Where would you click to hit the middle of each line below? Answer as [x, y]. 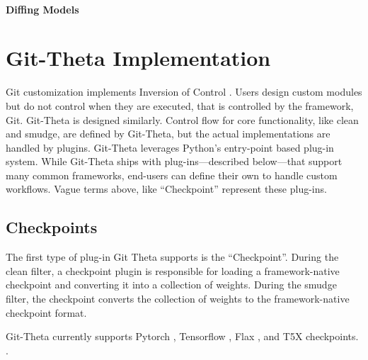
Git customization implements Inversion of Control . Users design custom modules [184, 92]
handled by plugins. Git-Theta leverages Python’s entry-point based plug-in [170, 147]
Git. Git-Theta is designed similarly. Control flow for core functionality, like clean [182, 119]
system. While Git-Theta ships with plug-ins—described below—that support [174, 161]
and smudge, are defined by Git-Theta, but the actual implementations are [168, 134]
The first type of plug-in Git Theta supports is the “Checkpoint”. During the [172, 257]
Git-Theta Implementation [138, 58]
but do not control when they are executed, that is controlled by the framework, [180, 105]
